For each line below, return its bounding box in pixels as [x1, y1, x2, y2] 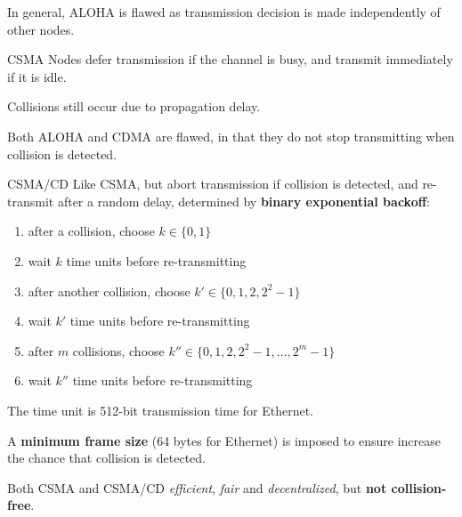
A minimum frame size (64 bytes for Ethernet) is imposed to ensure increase [7, 431, 441, 449]
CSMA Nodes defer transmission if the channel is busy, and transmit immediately [7, 50, 453, 69]
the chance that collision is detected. [7, 448, 206, 467]
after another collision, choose [28, 281, 190, 300]
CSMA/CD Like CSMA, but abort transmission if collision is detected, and [7, 174, 418, 193]
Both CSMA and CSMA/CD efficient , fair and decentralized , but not [7, 478, 387, 497]
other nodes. [7, 20, 75, 38]
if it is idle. [7, 67, 67, 85]
